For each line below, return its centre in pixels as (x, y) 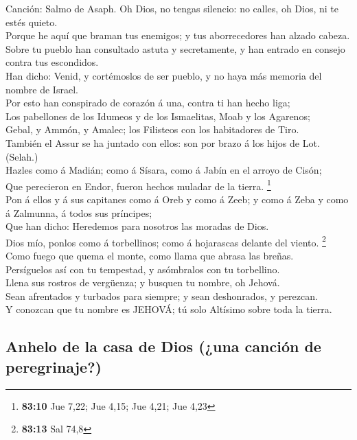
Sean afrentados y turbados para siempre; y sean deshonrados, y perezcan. (162, 296)
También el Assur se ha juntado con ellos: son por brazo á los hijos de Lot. (163, 142)
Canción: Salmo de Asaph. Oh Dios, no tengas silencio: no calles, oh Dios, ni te (172, 8)
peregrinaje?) (54, 366)
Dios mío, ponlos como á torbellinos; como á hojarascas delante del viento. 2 (166, 241)
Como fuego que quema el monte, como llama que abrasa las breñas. (150, 255)
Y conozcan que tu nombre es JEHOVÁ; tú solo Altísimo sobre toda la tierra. (169, 309)
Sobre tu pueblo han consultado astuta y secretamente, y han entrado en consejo (175, 48)
